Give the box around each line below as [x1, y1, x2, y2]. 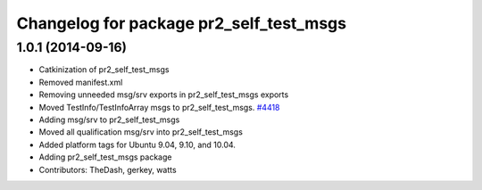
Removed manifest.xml [38, 77, 123, 87]
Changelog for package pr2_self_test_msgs [16, 13, 347, 33]
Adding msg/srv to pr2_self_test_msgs [38, 114, 180, 125]
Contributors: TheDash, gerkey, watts [38, 164, 178, 175]
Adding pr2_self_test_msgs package [38, 152, 172, 162]
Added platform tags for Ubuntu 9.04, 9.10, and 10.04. [38, 139, 237, 150]
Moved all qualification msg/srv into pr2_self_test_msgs [38, 127, 243, 137]
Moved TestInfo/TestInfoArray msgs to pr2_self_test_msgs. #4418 [38, 102, 280, 112]
